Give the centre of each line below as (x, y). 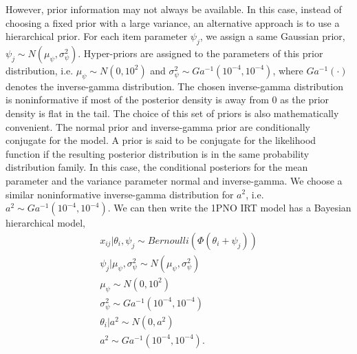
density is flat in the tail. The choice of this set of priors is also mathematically (172, 113)
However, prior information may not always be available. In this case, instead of (174, 9)
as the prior (305, 100)
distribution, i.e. (40, 70)
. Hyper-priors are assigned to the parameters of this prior (201, 53)
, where (288, 70)
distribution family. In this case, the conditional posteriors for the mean (157, 167)
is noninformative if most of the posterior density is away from (137, 100)
